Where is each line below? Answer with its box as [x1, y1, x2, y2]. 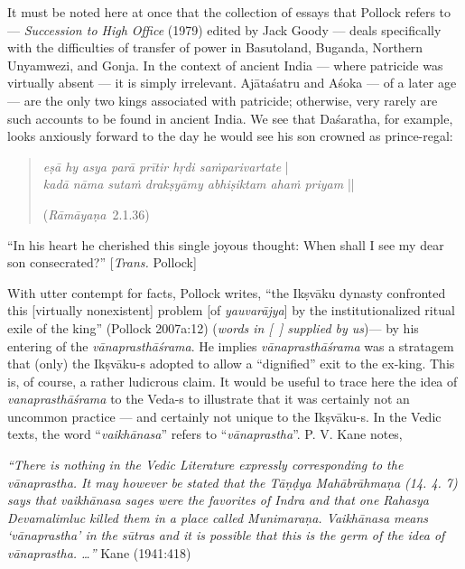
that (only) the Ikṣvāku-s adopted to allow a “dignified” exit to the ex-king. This [7, 354, 455, 373]
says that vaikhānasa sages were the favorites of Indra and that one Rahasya [7, 490, 429, 509]
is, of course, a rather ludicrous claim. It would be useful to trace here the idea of [7, 371, 458, 390]
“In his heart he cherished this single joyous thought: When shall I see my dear [7, 235, 444, 254]
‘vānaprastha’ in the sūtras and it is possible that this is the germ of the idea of [7, 526, 445, 545]
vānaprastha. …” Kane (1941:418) [7, 544, 191, 563]
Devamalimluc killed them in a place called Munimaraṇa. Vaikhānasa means [7, 508, 429, 527]
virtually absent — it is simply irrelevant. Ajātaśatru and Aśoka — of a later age [7, 73, 457, 92]
